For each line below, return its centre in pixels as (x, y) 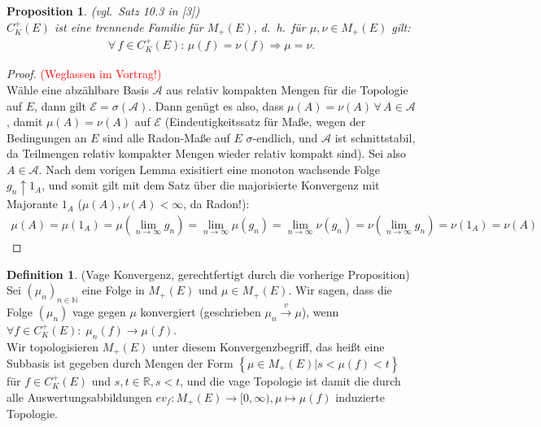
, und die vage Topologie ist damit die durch (290, 381)
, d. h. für (279, 26)
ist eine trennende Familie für (129, 26)
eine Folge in (113, 290)
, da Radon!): (216, 204)
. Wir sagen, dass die (340, 290)
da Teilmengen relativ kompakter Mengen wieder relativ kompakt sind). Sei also (207, 153)
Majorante (33, 204)
